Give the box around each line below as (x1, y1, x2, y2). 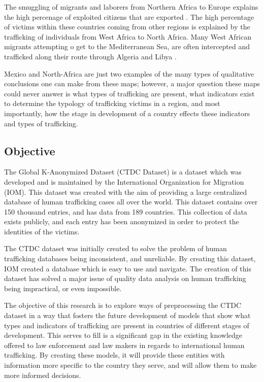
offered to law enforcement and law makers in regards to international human (4, 339, 245, 350)
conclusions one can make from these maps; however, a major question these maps (4, 78, 260, 89)
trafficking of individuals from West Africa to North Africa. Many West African (4, 31, 252, 42)
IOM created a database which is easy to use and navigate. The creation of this (4, 263, 251, 273)
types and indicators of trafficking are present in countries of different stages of (4, 320, 249, 330)
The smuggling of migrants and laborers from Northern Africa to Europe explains (4, 2, 258, 12)
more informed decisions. (4, 369, 81, 380)
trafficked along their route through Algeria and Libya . (4, 51, 177, 61)
